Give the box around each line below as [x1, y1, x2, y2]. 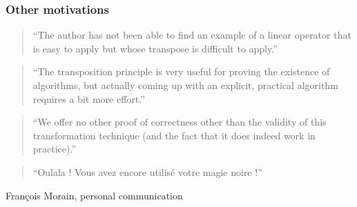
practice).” [32, 141, 77, 156]
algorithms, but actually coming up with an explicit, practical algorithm [32, 78, 338, 92]
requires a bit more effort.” [32, 91, 145, 106]
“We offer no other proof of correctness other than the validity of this [32, 115, 327, 129]
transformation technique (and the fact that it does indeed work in [32, 128, 316, 142]
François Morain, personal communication [6, 188, 183, 202]
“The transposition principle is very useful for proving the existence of [32, 64, 330, 79]
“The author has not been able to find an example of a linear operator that [32, 28, 351, 42]
